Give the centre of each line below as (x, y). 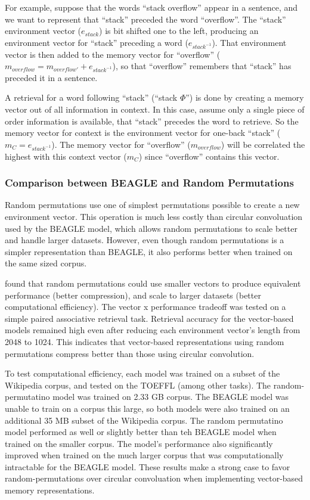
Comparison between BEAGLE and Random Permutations (149, 183)
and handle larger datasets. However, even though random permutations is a (145, 240)
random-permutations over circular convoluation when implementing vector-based (154, 478)
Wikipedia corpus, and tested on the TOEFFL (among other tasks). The (138, 385)
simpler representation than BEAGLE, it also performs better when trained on (149, 251)
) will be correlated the (263, 144)
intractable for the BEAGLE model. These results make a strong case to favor (148, 466)
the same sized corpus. (46, 263)
